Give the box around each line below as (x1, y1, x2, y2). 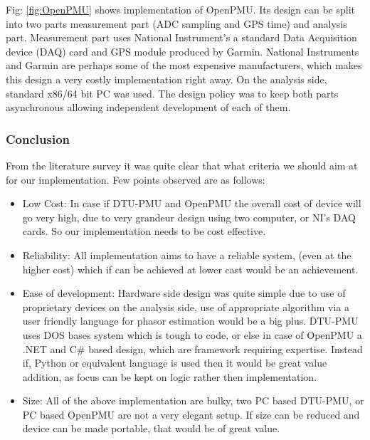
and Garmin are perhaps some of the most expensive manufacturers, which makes (6, 58, 362, 73)
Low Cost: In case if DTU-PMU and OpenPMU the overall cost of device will (22, 196, 361, 211)
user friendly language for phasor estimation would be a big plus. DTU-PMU (22, 313, 359, 328)
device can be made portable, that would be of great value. (22, 421, 280, 436)
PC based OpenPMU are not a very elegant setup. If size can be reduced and (22, 407, 360, 421)
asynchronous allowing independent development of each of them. (6, 100, 291, 115)
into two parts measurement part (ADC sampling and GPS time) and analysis (6, 16, 347, 31)
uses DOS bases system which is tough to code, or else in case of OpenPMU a (22, 327, 362, 342)
